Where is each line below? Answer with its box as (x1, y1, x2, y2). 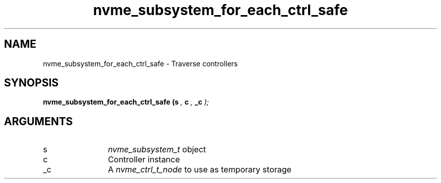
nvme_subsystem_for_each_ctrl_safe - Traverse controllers (43, 59, 238, 68)
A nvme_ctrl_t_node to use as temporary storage (108, 164, 291, 175)
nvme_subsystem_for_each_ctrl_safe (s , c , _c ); (43, 98, 209, 107)
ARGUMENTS (4, 115, 73, 128)
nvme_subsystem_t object (108, 144, 206, 155)
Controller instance (108, 154, 180, 165)
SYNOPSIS (4, 76, 59, 89)
